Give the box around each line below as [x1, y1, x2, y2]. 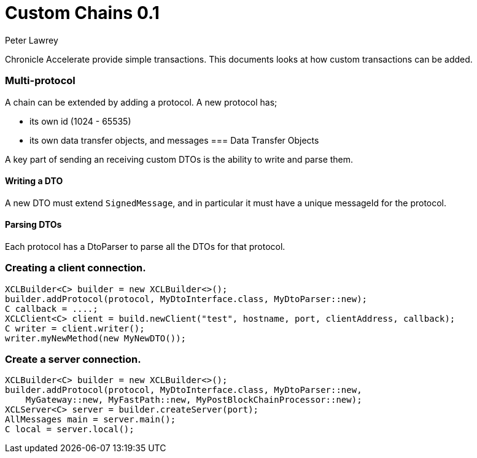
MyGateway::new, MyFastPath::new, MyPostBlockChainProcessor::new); [25, 395, 362, 405]
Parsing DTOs [5, 219, 62, 230]
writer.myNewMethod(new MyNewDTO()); [5, 333, 187, 343]
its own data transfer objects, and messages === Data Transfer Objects [29, 134, 319, 146]
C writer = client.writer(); [5, 323, 145, 333]
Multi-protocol [5, 74, 76, 87]
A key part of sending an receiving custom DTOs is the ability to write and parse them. [5, 153, 354, 165]
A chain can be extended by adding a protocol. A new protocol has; [5, 96, 277, 107]
